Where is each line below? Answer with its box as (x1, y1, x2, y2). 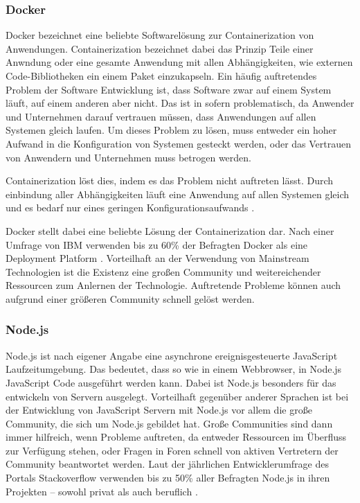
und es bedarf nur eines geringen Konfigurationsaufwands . (6, 200, 255, 215)
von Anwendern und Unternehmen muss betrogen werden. (6, 150, 251, 164)
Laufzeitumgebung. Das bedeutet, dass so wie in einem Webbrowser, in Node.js (6, 362, 342, 376)
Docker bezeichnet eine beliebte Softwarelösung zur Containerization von (6, 28, 314, 42)
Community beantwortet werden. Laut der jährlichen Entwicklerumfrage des (6, 457, 329, 471)
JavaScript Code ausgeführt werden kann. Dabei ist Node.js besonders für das (6, 375, 336, 389)
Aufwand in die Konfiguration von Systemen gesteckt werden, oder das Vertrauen (6, 136, 351, 150)
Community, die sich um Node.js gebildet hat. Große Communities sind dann (6, 416, 333, 430)
